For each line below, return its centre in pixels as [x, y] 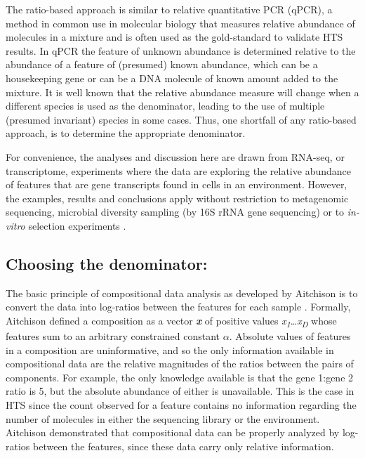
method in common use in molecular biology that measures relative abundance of [180, 23]
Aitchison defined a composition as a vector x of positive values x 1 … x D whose [171, 321]
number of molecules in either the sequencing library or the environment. [163, 418]
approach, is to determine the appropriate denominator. [126, 133]
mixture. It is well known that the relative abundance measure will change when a [182, 92]
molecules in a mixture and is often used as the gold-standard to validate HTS [174, 37]
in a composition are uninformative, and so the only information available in [170, 349]
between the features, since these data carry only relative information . [184, 446]
